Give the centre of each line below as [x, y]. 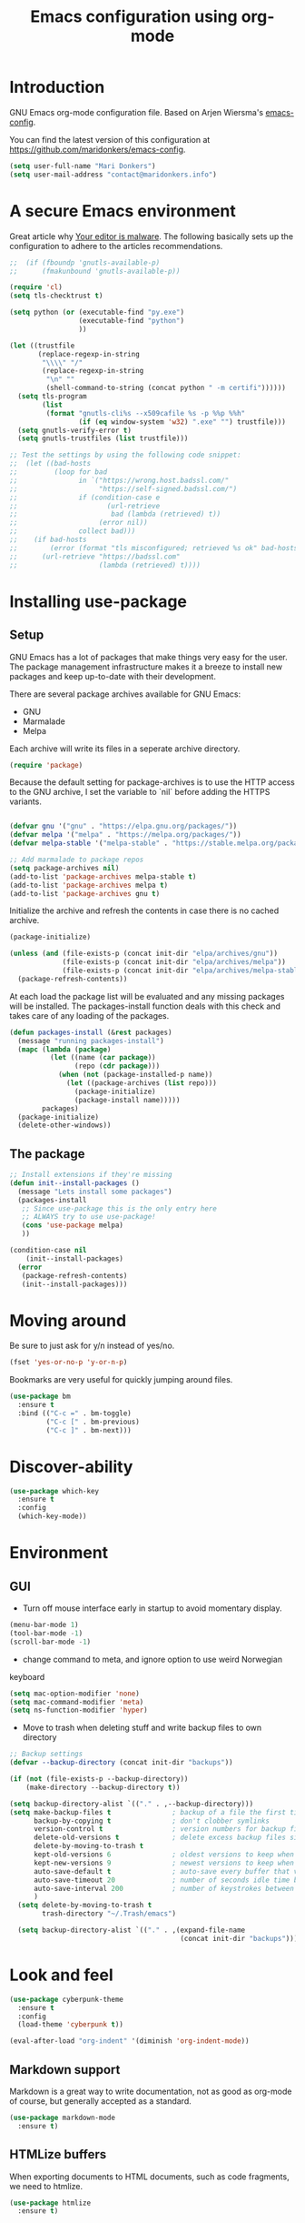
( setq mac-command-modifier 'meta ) [77, 1702]
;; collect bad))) [73, 531]
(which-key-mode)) [53, 1516]
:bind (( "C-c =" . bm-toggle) [74, 1413]
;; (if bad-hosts [49, 539]
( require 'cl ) [36, 287]
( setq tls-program [53, 397]
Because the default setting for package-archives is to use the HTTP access [152, 782]
